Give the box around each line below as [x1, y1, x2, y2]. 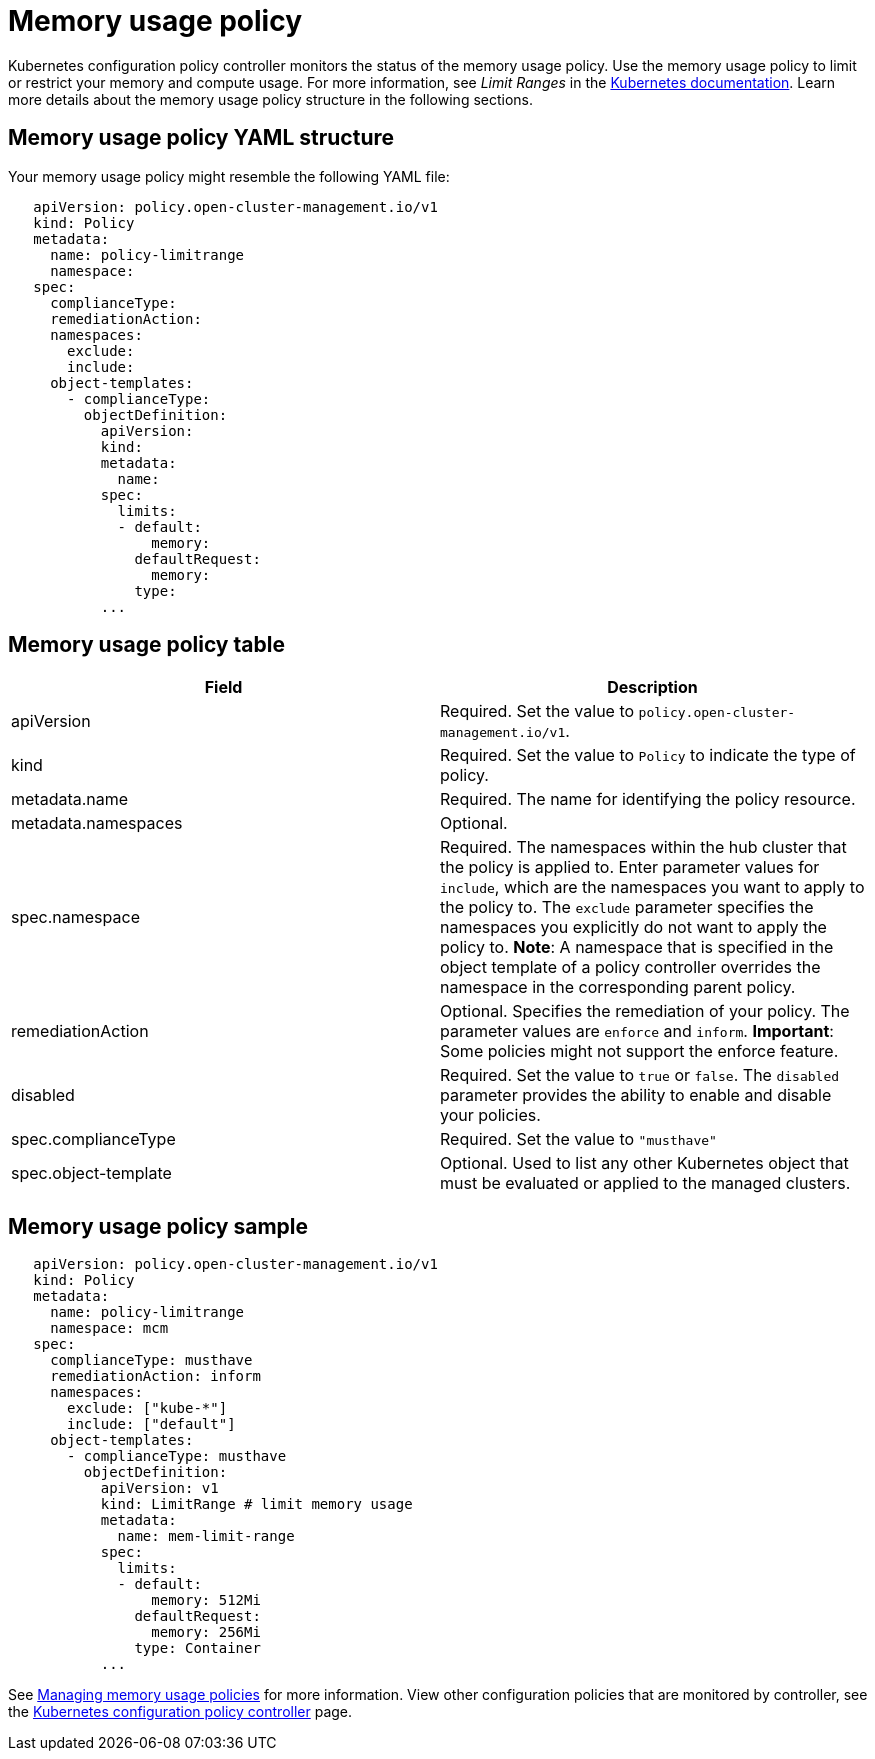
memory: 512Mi [151, 1592, 261, 1609]
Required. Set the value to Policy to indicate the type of [440, 745, 856, 766]
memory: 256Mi [151, 1624, 261, 1641]
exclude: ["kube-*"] [67, 1400, 228, 1417]
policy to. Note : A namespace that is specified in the [440, 937, 834, 958]
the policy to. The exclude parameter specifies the [440, 897, 814, 918]
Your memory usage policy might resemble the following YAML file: [8, 167, 450, 185]
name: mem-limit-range [117, 1528, 295, 1545]
